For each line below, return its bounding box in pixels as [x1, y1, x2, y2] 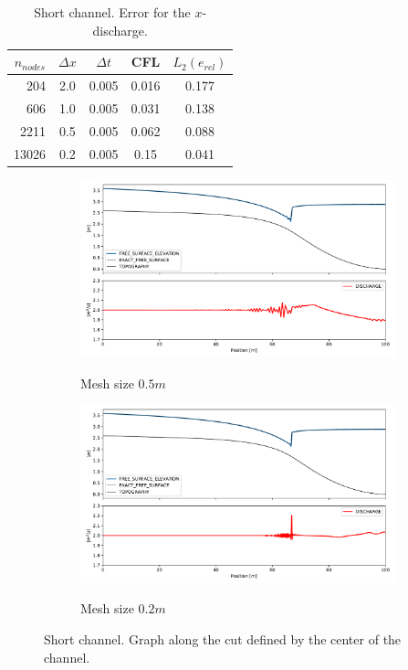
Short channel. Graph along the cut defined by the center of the [44, 630, 402, 649]
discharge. [92, 20, 148, 39]
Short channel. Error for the [34, 3, 191, 21]
